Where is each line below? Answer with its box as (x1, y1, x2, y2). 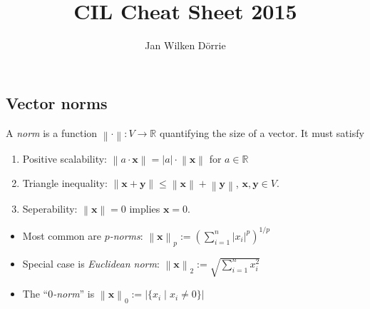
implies (129, 201, 160, 216)
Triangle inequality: (22, 175, 108, 190)
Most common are (22, 228, 101, 243)
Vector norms (6, 91, 108, 113)
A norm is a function (6, 125, 98, 140)
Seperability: (22, 201, 78, 216)
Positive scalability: (22, 151, 107, 166)
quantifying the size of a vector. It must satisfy (159, 125, 364, 140)
